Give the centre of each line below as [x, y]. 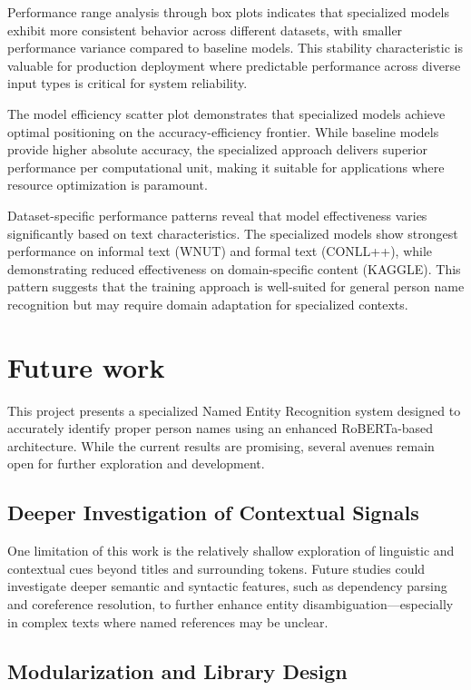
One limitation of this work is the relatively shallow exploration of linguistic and [231, 551]
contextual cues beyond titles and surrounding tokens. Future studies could [216, 568]
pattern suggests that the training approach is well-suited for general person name [236, 286]
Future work [86, 366]
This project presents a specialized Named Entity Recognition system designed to [234, 410]
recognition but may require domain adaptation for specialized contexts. [208, 304]
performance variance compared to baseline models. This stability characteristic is [235, 48]
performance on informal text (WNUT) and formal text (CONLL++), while [220, 251]
